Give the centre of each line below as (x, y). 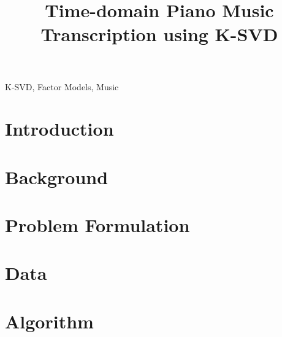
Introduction (59, 129)
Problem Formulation (97, 225)
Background (57, 176)
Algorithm (49, 321)
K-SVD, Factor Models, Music (62, 86)
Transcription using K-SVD (159, 34)
